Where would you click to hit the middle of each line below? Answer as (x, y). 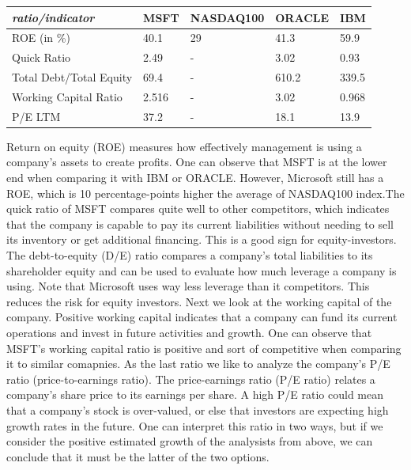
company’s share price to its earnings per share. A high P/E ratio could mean (195, 394)
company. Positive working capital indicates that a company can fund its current (202, 317)
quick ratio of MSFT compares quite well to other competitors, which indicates (198, 208)
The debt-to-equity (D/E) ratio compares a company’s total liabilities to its (190, 254)
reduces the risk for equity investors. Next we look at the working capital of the (199, 301)
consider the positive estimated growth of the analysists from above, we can (190, 441)
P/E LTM (36, 116)
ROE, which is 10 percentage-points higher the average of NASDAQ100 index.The (205, 193)
